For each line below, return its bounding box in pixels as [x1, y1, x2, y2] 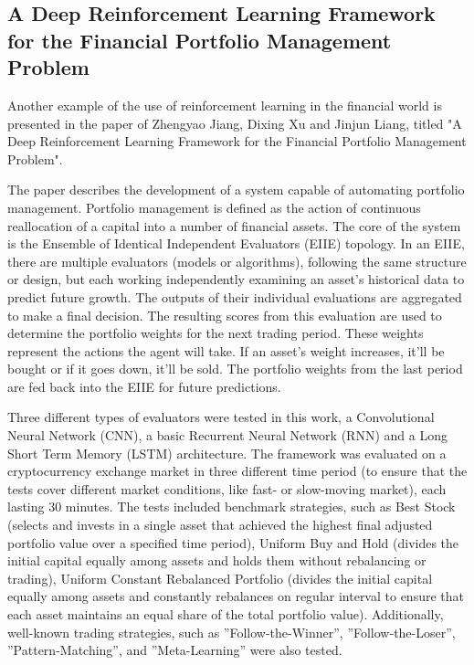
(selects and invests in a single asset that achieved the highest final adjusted [7, 515, 433, 534]
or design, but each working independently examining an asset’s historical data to [7, 269, 465, 289]
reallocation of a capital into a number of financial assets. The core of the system [7, 216, 461, 235]
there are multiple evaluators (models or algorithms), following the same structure [7, 251, 467, 270]
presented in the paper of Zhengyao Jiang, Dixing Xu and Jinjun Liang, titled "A [7, 113, 462, 132]
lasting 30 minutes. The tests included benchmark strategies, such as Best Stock [7, 497, 456, 516]
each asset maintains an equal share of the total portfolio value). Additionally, [7, 605, 444, 624]
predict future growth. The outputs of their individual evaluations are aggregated [7, 287, 462, 306]
